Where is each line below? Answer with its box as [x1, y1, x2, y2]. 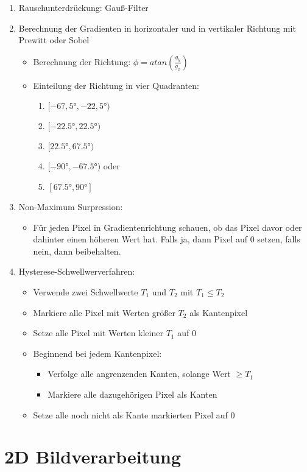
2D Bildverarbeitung [4, 444, 182, 469]
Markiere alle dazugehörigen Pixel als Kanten [48, 387, 217, 400]
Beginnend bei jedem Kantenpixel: [33, 347, 162, 359]
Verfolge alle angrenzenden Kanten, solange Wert [48, 367, 231, 380]
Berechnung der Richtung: [33, 55, 131, 68]
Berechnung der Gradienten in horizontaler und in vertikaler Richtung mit [18, 21, 296, 34]
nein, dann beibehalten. [33, 244, 121, 257]
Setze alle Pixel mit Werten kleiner [33, 326, 163, 339]
